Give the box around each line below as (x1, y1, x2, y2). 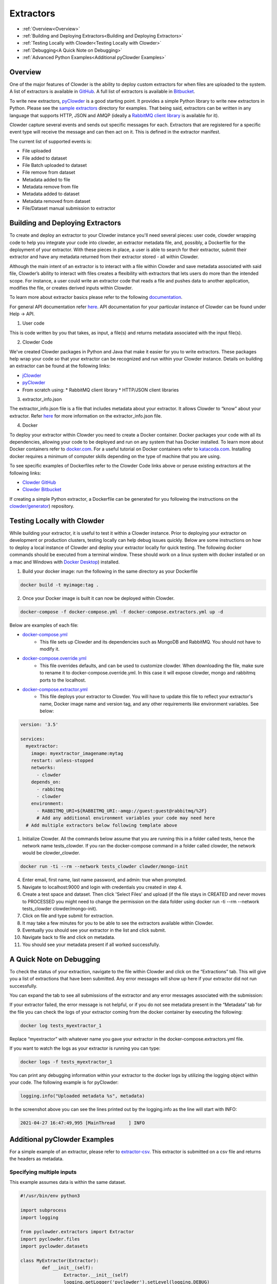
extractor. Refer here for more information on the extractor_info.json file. (9, 412, 162, 419)
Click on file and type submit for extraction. (22, 913, 114, 919)
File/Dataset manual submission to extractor (22, 205, 115, 212)
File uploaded (22, 148, 51, 154)
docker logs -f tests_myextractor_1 (20, 1059, 113, 1065)
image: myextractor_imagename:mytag (31, 750, 123, 756)
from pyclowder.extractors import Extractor (20, 1229, 134, 1235)
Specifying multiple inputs (9, 1168, 77, 1176)
